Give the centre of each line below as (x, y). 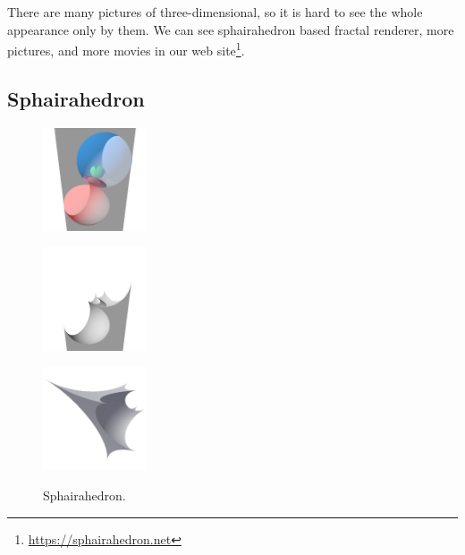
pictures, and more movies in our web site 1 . (126, 49)
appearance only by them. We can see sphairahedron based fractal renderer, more (231, 29)
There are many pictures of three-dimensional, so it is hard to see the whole (215, 12)
